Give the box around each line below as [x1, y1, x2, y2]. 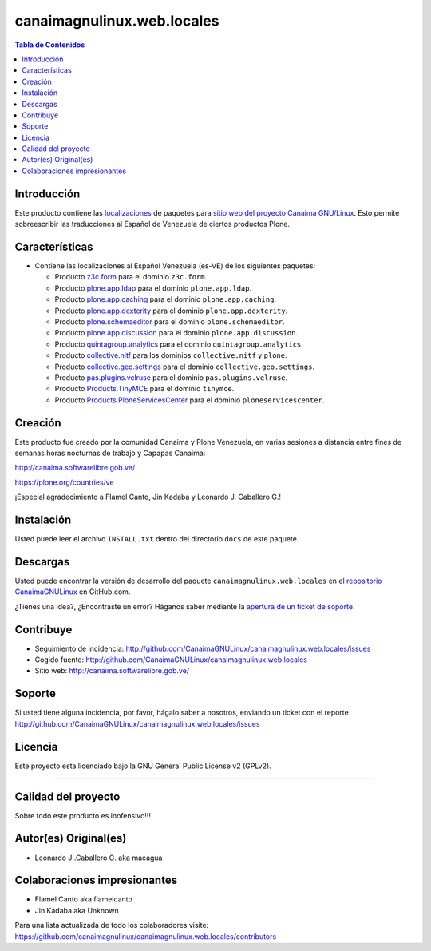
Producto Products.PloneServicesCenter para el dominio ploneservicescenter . [54, 395, 325, 405]
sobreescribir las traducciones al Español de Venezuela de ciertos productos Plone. [14, 220, 291, 229]
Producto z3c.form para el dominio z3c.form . [54, 272, 208, 282]
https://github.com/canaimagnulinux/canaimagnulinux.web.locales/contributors [14, 931, 277, 941]
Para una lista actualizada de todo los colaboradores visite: [14, 921, 209, 930]
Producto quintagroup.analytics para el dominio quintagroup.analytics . [54, 339, 303, 349]
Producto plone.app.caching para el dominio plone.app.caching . [54, 295, 277, 304]
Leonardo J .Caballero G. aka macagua [34, 853, 163, 862]
